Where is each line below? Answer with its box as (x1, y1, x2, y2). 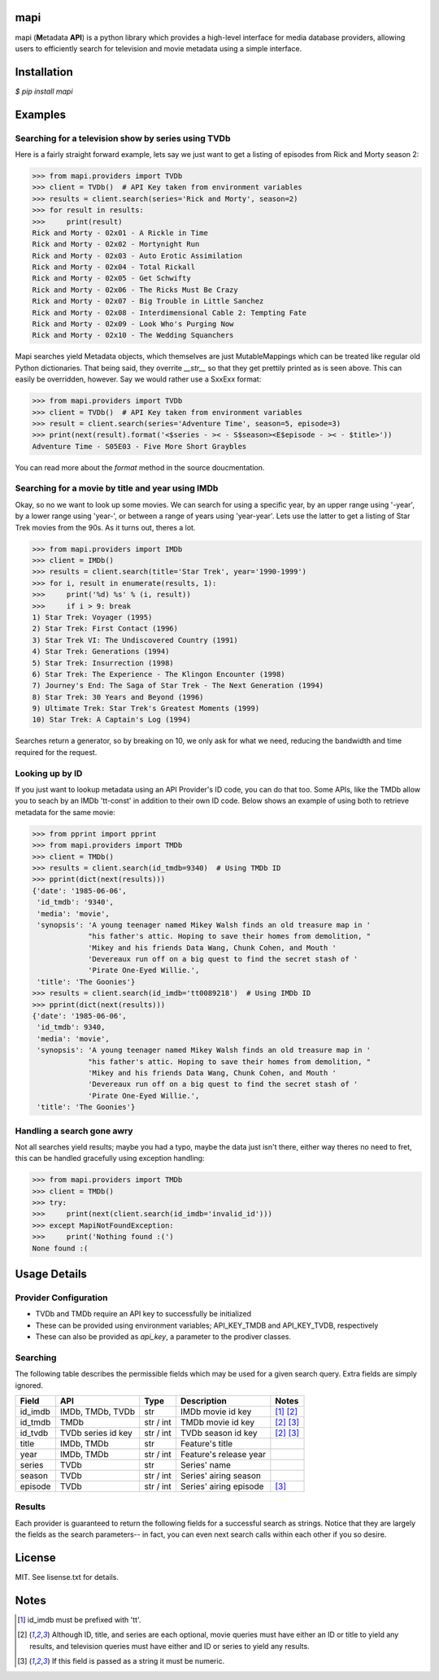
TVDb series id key (59, 1428, 133, 1439)
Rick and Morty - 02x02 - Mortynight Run (32, 240, 200, 249)
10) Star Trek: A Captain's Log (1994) (32, 715, 191, 724)
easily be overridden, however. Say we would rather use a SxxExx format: (15, 374, 262, 384)
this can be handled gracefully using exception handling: (15, 1154, 205, 1163)
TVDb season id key (180, 1428, 258, 1439)
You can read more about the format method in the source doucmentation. (15, 462, 265, 472)
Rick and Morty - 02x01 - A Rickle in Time (32, 228, 209, 238)
